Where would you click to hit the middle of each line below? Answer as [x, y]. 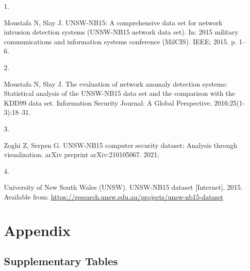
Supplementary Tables [61, 261]
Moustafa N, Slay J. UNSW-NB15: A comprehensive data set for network [113, 22]
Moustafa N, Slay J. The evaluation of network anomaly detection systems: [116, 83]
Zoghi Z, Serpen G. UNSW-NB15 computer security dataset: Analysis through [121, 145]
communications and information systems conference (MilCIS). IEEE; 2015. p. [120, 41]
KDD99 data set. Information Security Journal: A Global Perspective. [108, 102]
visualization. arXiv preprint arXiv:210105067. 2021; [82, 154]
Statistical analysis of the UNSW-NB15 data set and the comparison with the [120, 93]
